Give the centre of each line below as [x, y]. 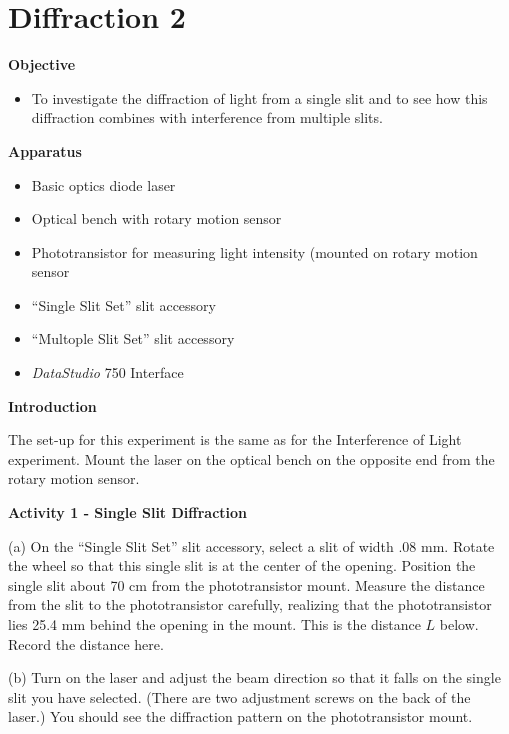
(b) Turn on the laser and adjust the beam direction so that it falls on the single [254, 677]
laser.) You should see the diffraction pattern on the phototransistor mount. [240, 716]
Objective [42, 64]
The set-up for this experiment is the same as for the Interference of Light [235, 439]
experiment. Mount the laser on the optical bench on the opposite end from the [251, 458]
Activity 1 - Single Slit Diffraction [128, 512]
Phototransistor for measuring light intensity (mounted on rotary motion [254, 251]
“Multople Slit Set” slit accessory [133, 338]
